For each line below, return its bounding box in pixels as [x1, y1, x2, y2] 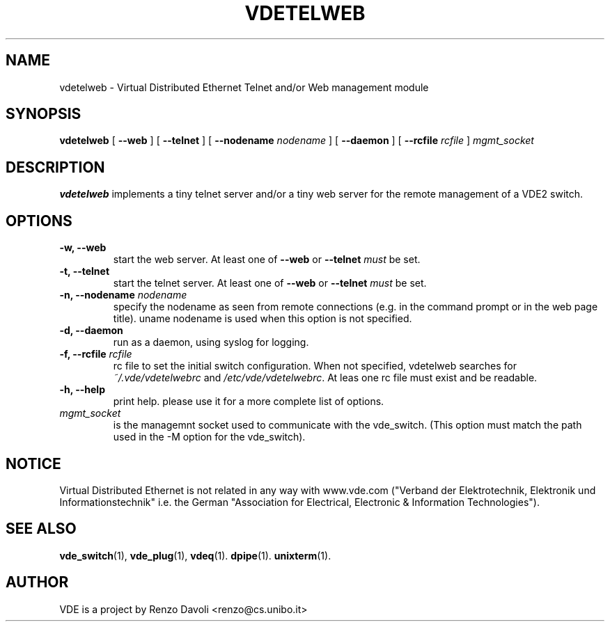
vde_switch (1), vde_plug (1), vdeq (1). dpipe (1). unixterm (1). [59, 549, 331, 562]
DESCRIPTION [6, 158, 105, 176]
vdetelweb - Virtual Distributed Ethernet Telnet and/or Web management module [59, 81, 429, 93]
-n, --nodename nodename [59, 289, 187, 301]
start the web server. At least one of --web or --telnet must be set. [113, 253, 421, 266]
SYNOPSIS [6, 105, 81, 123]
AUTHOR [6, 573, 69, 592]
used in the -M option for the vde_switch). [113, 431, 306, 443]
